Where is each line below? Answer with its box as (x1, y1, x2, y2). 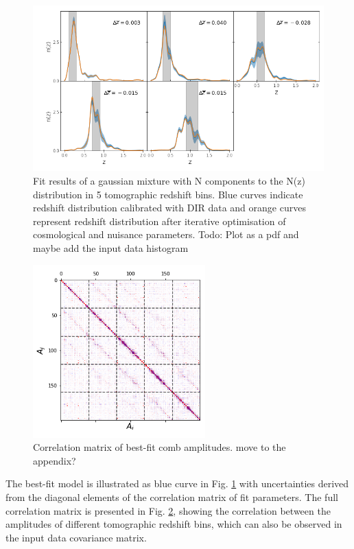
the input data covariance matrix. (5, 530, 147, 544)
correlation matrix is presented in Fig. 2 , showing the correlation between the (5, 503, 331, 517)
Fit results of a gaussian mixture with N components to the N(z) (33, 174, 305, 188)
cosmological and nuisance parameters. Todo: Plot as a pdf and (33, 227, 299, 242)
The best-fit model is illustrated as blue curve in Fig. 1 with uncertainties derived (5, 476, 349, 491)
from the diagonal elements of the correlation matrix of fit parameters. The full (5, 489, 338, 504)
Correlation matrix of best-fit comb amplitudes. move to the (33, 440, 286, 454)
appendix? (33, 453, 76, 467)
